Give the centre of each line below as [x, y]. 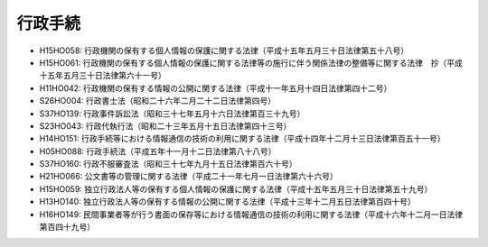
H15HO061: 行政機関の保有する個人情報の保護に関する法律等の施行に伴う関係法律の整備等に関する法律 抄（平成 [251, 62]
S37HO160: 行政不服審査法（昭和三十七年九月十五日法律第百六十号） [168, 164]
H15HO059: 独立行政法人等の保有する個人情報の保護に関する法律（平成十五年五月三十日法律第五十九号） [236, 188]
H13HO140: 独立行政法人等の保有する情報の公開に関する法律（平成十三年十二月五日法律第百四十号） [227, 202]
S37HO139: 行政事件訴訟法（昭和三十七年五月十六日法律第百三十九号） [172, 114]
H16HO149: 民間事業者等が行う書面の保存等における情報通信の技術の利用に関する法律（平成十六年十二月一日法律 [251, 214]
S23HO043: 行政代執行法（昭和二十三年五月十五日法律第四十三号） [165, 125]
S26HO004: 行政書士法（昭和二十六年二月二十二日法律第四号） [157, 101]
